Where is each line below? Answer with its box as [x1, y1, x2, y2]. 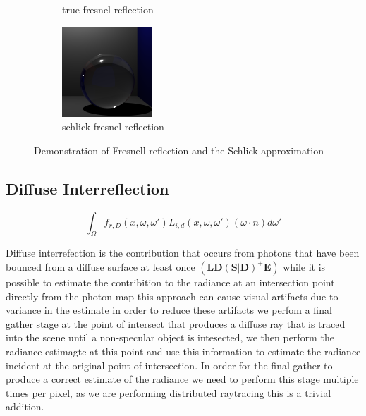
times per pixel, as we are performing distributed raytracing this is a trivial [6, 385, 331, 400]
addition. [6, 399, 44, 414]
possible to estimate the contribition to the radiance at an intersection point [6, 274, 335, 289]
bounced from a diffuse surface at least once [6, 259, 195, 274]
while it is [283, 259, 326, 274]
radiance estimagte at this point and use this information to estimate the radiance [6, 343, 361, 358]
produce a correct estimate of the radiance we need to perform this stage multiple [6, 372, 359, 386]
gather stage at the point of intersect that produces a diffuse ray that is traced [6, 316, 346, 331]
